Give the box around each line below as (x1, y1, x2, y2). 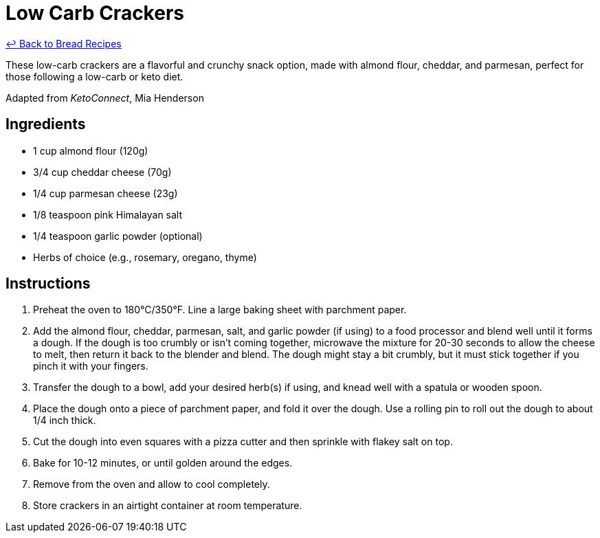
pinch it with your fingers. (33, 360, 148, 372)
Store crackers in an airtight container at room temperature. (33, 500, 302, 512)
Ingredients (5, 115, 86, 133)
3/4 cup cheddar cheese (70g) (33, 166, 172, 178)
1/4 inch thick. (33, 414, 96, 427)
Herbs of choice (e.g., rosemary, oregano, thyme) (33, 251, 257, 263)
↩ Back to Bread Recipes (5, 37, 122, 49)
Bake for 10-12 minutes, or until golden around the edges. (33, 457, 293, 469)
